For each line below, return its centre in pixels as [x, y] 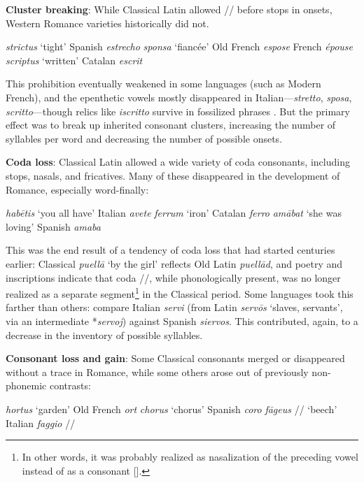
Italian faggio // [41, 423]
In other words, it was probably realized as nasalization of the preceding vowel [190, 457]
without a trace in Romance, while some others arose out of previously [157, 372]
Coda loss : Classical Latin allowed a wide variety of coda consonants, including [178, 162]
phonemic [26, 385]
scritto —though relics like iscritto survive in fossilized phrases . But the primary [178, 111]
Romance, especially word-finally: [77, 189]
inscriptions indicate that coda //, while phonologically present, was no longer [173, 277]
